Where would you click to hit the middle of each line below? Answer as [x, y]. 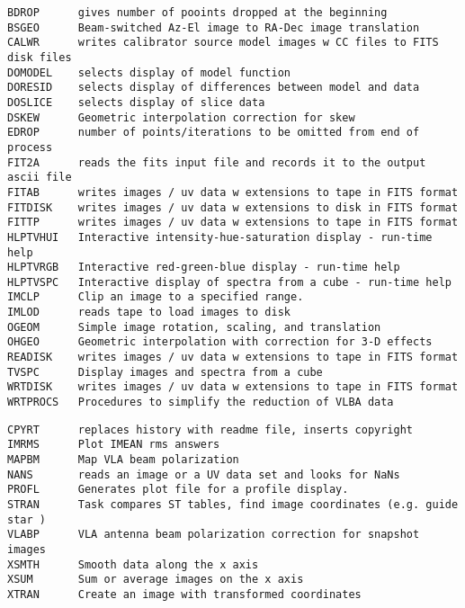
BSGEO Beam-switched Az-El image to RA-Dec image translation [214, 27]
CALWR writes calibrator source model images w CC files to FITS [223, 43]
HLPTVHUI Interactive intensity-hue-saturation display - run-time [220, 237]
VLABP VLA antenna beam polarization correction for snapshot [214, 535]
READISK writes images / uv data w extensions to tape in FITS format [233, 358]
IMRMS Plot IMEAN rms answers [114, 445]
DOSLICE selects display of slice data [136, 102]
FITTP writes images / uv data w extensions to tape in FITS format [233, 223]
